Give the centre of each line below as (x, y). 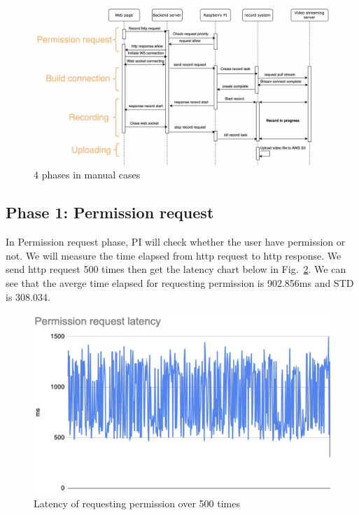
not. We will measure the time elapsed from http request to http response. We (174, 255)
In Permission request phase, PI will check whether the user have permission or (176, 242)
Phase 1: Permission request (110, 212)
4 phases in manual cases (87, 175)
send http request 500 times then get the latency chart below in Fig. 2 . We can (176, 269)
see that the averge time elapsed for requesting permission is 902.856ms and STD (180, 282)
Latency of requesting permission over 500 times (137, 503)
